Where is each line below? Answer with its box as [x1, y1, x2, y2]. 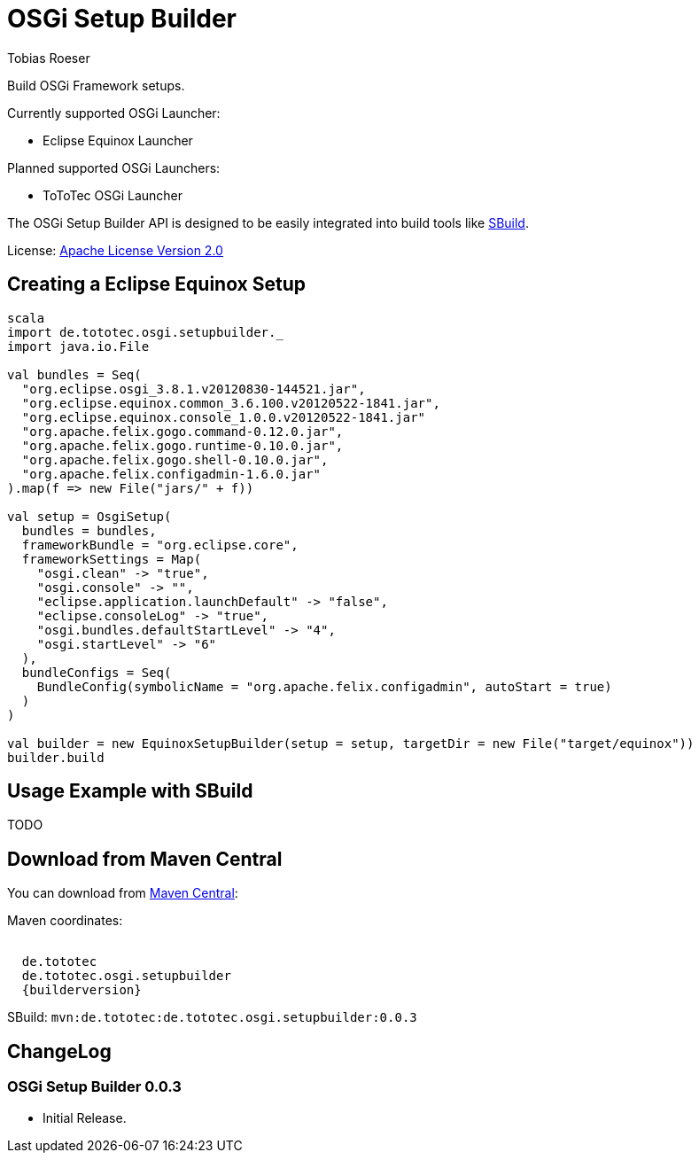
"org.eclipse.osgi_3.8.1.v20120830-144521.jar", [21, 381, 366, 396]
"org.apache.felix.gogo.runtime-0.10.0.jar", [21, 438, 344, 453]
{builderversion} [21, 983, 142, 998]
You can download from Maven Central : [7, 885, 238, 901]
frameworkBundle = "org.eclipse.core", [21, 537, 299, 552]
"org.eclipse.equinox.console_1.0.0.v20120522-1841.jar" [21, 409, 426, 424]
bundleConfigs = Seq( [21, 665, 172, 680]
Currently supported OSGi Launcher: [7, 105, 221, 121]
